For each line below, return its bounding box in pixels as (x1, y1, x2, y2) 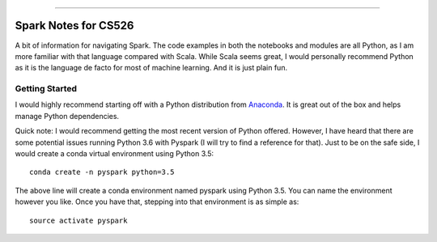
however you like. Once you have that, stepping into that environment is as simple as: (15, 197, 299, 206)
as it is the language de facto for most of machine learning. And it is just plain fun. (15, 63, 287, 73)
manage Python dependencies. (15, 111, 120, 121)
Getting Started (15, 83, 77, 95)
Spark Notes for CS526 (15, 19, 134, 32)
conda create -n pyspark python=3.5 (29, 168, 175, 177)
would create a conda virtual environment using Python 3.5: (15, 149, 214, 158)
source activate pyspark (29, 215, 128, 225)
